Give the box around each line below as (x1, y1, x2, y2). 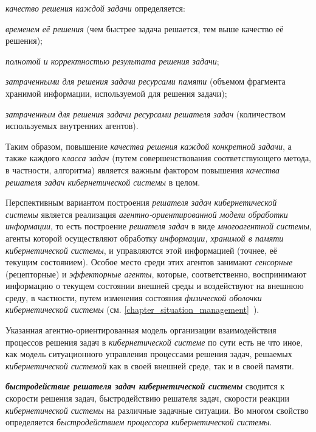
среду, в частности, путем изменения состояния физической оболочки (5, 291, 262, 304)
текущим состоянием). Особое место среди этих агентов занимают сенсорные (5, 256, 293, 268)
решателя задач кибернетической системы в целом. (5, 175, 201, 188)
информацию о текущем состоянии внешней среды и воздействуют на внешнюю (5, 279, 304, 292)
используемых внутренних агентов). (5, 119, 139, 132)
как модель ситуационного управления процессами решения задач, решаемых (5, 347, 292, 360)
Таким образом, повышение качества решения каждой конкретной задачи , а (5, 139, 292, 152)
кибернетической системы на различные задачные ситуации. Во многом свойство (5, 403, 309, 416)
